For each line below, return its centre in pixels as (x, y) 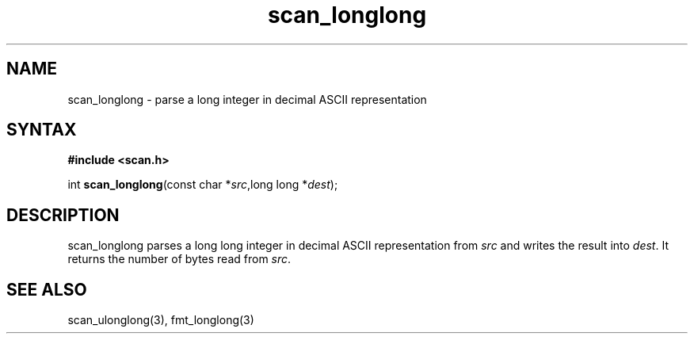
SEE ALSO (47, 289)
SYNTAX (42, 130)
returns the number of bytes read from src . (179, 259)
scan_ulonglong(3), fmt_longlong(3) (161, 320)
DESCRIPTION (63, 215)
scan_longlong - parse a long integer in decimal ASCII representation (247, 99)
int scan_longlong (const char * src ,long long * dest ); (203, 185)
